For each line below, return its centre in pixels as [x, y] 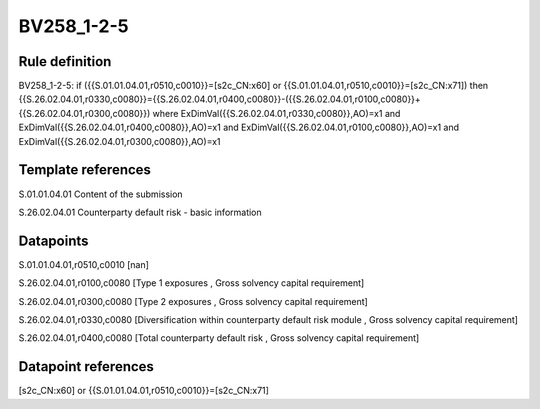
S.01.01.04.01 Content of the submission [101, 194]
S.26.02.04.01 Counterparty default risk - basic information [140, 212]
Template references [85, 170]
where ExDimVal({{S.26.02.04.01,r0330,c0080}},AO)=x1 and [276, 113]
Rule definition [65, 61]
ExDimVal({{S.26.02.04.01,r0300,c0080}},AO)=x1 [119, 141]
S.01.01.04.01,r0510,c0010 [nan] [84, 264]
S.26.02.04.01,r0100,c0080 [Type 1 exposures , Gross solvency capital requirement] [191, 283]
